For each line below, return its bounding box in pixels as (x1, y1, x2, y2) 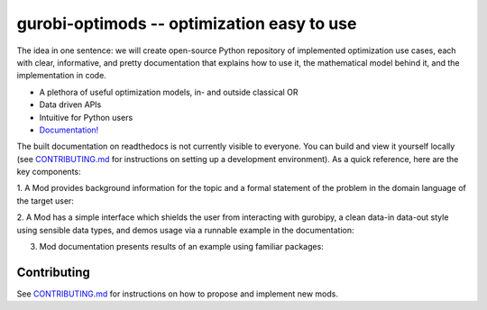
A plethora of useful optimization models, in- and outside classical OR (39, 87, 299, 97)
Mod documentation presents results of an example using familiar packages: (39, 242, 324, 252)
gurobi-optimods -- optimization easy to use (16, 14, 357, 33)
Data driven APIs (39, 99, 102, 110)
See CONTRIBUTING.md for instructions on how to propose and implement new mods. (16, 288, 338, 299)
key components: (16, 167, 81, 178)
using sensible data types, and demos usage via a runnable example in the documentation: (16, 224, 355, 235)
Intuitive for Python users (39, 112, 133, 123)
